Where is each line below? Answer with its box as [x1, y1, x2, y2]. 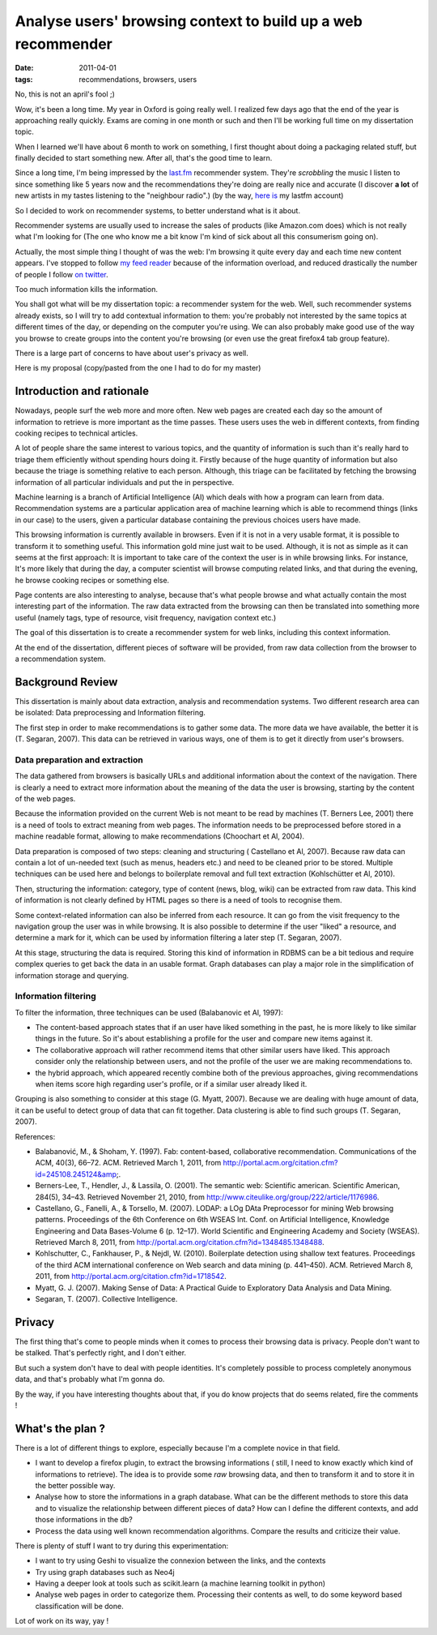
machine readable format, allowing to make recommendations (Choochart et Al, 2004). [15, 831, 305, 841]
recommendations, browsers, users [78, 74, 197, 84]
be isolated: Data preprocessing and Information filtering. [15, 708, 206, 718]
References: [15, 1131, 56, 1141]
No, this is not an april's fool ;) [15, 89, 115, 99]
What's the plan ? [15, 1422, 105, 1435]
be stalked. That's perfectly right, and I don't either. [15, 1348, 186, 1358]
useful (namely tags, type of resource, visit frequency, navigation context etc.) [15, 612, 277, 622]
